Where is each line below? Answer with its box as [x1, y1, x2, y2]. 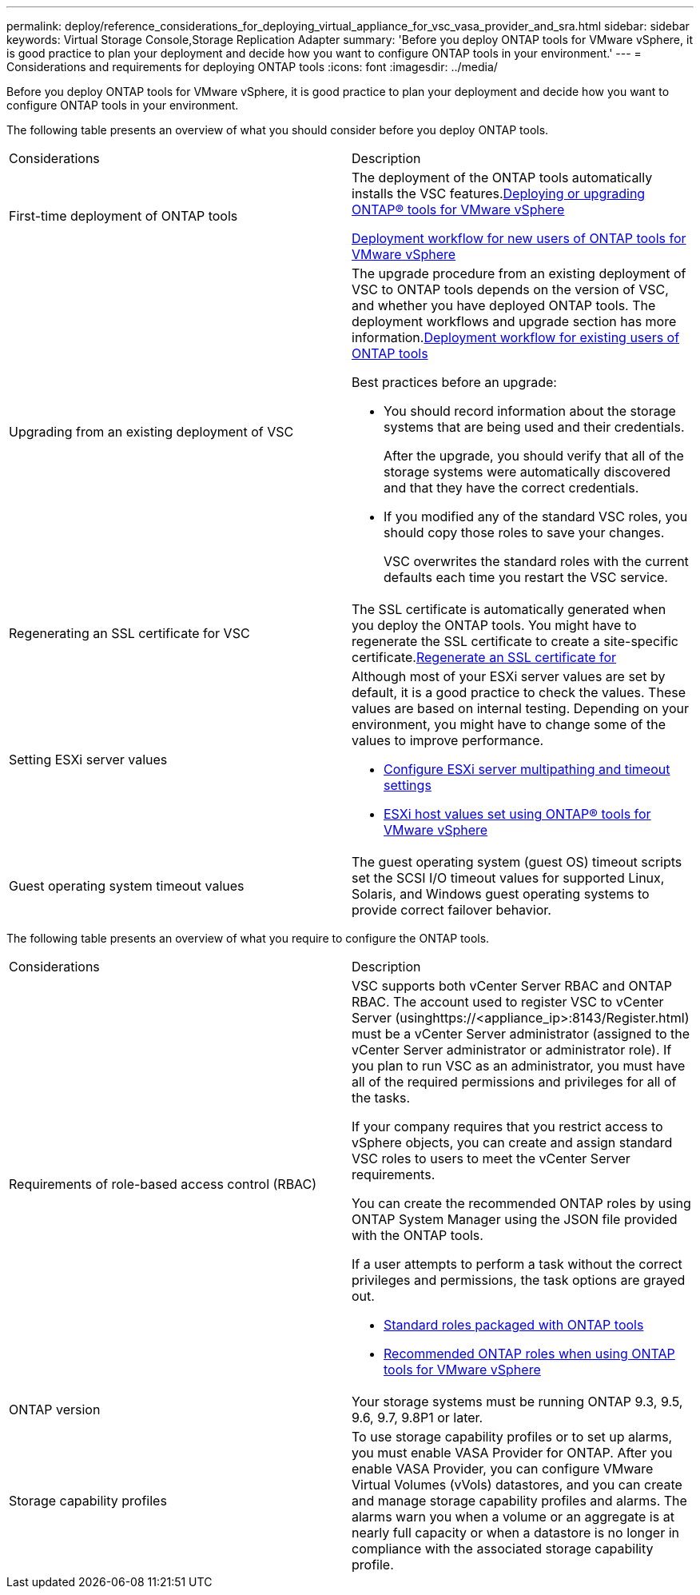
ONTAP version [9, 1402, 101, 1418]
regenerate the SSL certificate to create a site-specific [352, 633, 678, 649]
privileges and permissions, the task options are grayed [352, 1272, 686, 1288]
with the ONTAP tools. [352, 1227, 483, 1243]
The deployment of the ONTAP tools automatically [352, 169, 653, 185]
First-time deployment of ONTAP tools [9, 208, 238, 224]
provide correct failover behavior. [352, 902, 551, 918]
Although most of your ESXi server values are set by [352, 668, 666, 684]
